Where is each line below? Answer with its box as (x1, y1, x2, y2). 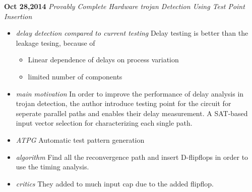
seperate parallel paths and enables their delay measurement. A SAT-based (16, 108, 248, 118)
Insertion (4, 11, 32, 21)
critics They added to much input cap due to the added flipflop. (16, 178, 214, 188)
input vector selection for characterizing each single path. (16, 118, 193, 128)
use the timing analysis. (16, 161, 89, 172)
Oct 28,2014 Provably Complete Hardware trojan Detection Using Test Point (4, 1, 245, 11)
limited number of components (28, 71, 122, 81)
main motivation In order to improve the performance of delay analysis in (16, 88, 244, 99)
